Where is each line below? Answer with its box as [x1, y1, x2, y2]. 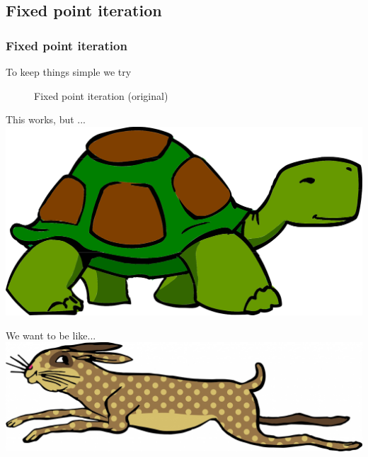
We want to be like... [6, 327, 96, 342]
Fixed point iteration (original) [34, 88, 168, 103]
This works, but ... [6, 112, 86, 127]
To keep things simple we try [6, 64, 132, 79]
